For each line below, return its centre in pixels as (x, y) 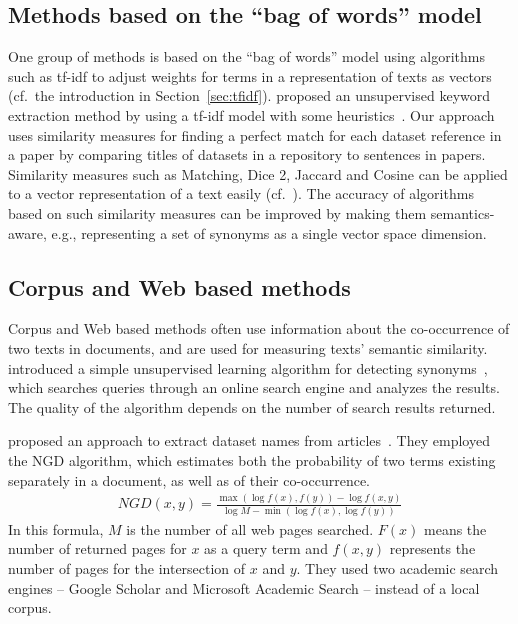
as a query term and (266, 548)
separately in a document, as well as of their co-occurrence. (189, 479)
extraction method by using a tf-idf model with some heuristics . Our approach (251, 114)
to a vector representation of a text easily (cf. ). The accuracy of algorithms (241, 193)
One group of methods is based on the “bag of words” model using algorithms (246, 56)
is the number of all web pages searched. (250, 528)
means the (455, 528)
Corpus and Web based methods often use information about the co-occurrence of (259, 328)
